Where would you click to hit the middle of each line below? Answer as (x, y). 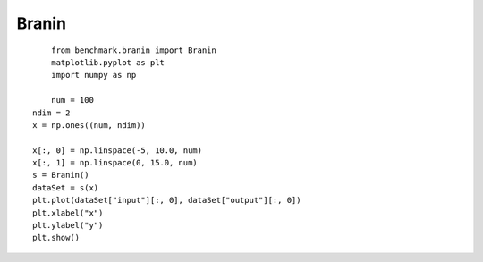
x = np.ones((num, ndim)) (89, 125)
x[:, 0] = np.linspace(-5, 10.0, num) (118, 150)
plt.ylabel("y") (68, 225)
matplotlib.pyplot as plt (108, 62)
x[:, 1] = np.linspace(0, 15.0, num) (115, 163)
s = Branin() (61, 175)
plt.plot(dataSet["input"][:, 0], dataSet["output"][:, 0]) (167, 200)
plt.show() (56, 238)
